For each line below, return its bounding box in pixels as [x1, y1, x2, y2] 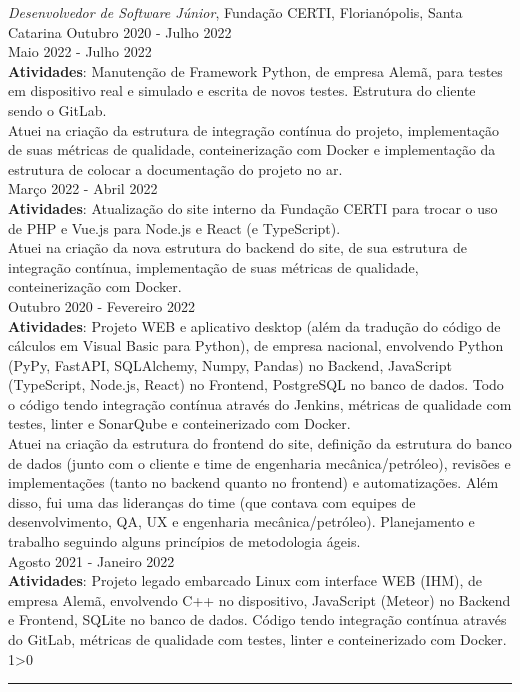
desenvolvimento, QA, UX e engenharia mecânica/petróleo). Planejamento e [8, 511, 475, 532]
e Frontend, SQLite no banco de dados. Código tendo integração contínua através [8, 609, 507, 630]
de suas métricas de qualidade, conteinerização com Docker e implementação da [8, 139, 496, 160]
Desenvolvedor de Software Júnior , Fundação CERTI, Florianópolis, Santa [8, 2, 463, 22]
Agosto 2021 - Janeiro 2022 [8, 550, 175, 571]
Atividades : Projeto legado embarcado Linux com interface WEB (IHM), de [8, 570, 482, 591]
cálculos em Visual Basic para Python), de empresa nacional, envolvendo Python [8, 335, 504, 356]
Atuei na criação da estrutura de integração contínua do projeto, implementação [8, 119, 500, 140]
